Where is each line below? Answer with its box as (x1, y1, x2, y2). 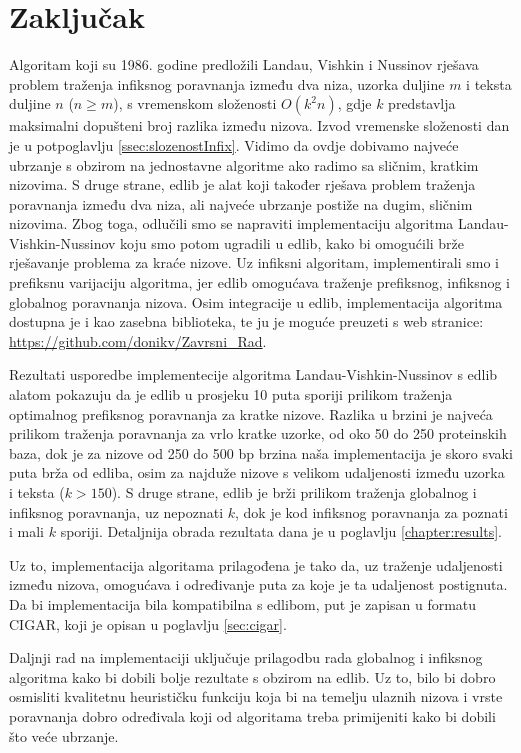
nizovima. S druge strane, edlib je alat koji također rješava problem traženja (9, 174, 476, 195)
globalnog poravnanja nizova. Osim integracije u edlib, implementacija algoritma (9, 291, 503, 312)
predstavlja (388, 93, 456, 114)
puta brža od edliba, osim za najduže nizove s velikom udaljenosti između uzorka (9, 462, 505, 483)
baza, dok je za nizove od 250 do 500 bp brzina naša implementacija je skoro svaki (9, 442, 513, 463)
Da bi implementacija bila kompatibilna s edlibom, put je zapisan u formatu (9, 593, 477, 614)
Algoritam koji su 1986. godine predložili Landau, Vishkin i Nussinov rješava (9, 54, 479, 75)
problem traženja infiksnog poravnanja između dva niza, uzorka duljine (9, 73, 445, 94)
